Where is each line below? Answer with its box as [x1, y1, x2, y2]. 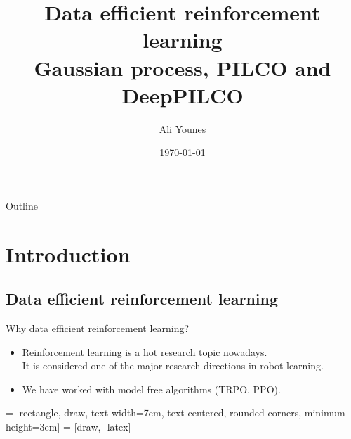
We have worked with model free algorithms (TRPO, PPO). [22, 381, 281, 396]
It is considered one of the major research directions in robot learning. [22, 358, 324, 373]
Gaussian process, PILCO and [34, 53, 331, 82]
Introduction [6, 239, 131, 268]
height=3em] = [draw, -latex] [6, 419, 131, 434]
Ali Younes [159, 121, 206, 136]
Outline [6, 198, 38, 212]
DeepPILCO [121, 80, 244, 109]
